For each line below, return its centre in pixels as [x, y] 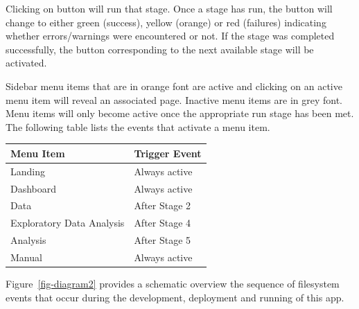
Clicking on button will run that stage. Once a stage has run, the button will [169, 8]
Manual [26, 257]
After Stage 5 [163, 240]
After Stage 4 [163, 223]
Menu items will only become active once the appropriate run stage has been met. [180, 113]
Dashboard [34, 188]
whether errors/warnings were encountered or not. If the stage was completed [170, 36]
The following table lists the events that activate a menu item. [138, 126]
